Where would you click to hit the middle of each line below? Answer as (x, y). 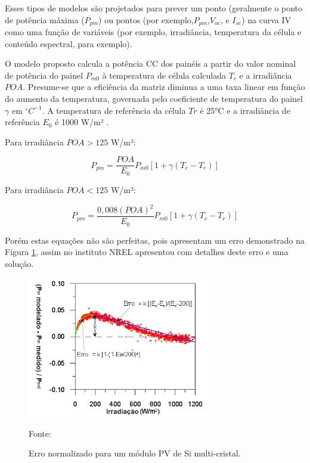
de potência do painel (44, 75)
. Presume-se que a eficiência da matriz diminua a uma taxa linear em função (164, 87)
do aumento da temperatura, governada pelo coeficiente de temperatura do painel (154, 99)
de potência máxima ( (45, 19)
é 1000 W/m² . (82, 122)
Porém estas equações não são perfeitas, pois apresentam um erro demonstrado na (155, 240)
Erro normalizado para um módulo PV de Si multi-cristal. (135, 453)
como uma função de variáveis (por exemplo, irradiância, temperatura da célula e (153, 32)
